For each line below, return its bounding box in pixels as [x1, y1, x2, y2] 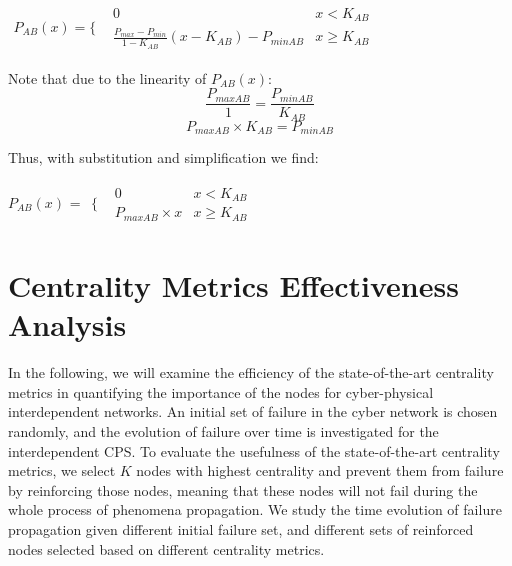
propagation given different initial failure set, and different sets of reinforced [8, 518, 474, 539]
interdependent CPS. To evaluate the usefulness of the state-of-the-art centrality [8, 440, 500, 461]
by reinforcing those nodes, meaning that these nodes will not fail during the [8, 479, 478, 500]
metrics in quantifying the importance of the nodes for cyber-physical [8, 381, 434, 402]
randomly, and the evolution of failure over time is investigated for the [8, 420, 439, 441]
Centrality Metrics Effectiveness [8, 265, 459, 306]
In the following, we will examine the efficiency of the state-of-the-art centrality [8, 362, 494, 383]
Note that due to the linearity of [8, 67, 207, 88]
